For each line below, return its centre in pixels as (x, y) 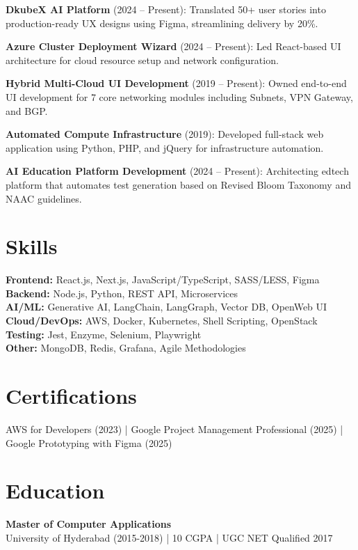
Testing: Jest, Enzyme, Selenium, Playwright (104, 334)
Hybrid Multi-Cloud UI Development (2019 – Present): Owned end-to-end (176, 83)
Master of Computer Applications (89, 524)
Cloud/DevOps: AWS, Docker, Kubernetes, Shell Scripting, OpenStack (162, 321)
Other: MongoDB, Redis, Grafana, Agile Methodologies (126, 348)
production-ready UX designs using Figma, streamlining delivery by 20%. (162, 23)
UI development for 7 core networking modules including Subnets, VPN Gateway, (179, 96)
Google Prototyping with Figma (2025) (89, 442)
